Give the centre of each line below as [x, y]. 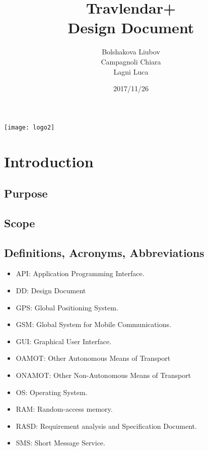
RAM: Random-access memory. [64, 409]
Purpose [26, 193]
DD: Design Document [51, 291]
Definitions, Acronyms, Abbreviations [104, 252]
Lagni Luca [131, 71]
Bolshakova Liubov [131, 52]
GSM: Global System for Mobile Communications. [93, 324]
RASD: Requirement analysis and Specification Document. [106, 426]
